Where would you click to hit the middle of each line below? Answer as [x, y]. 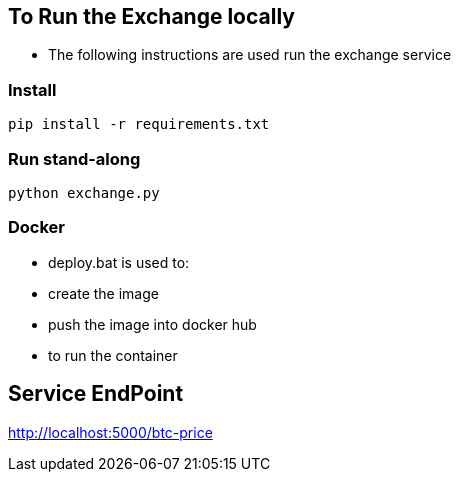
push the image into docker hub [152, 324]
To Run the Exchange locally [151, 16]
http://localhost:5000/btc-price [110, 432]
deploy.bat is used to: [119, 262]
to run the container [113, 355]
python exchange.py [84, 192]
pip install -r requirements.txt [139, 124]
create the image [103, 293]
